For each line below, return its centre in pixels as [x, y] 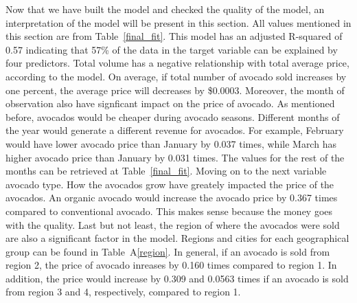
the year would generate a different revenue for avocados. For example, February [175, 130]
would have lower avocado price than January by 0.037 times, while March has [171, 143]
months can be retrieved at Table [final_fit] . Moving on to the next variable [166, 171]
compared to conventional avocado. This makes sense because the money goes [169, 211]
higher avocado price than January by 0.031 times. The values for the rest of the [175, 157]
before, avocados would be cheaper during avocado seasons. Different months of [173, 116]
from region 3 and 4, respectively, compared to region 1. [123, 292]
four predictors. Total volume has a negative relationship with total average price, [177, 63]
